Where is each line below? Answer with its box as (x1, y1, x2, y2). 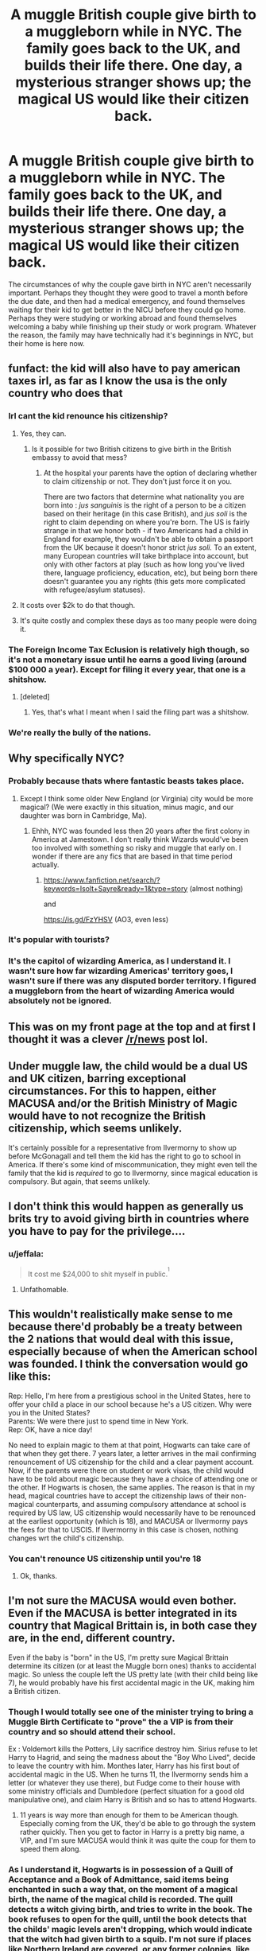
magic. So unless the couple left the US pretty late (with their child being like (8, 1669, 258, 1679)
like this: (8, 1370, 52, 1384)
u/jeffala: (8, 1248, 44, 1259)
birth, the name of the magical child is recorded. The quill (8, 1894, 233, 1905)
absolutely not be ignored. (8, 995, 113, 1007)
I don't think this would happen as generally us (8, 1199, 244, 1213)
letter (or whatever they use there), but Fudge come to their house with (8, 1778, 241, 1788)
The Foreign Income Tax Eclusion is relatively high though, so (8, 644, 250, 655)
